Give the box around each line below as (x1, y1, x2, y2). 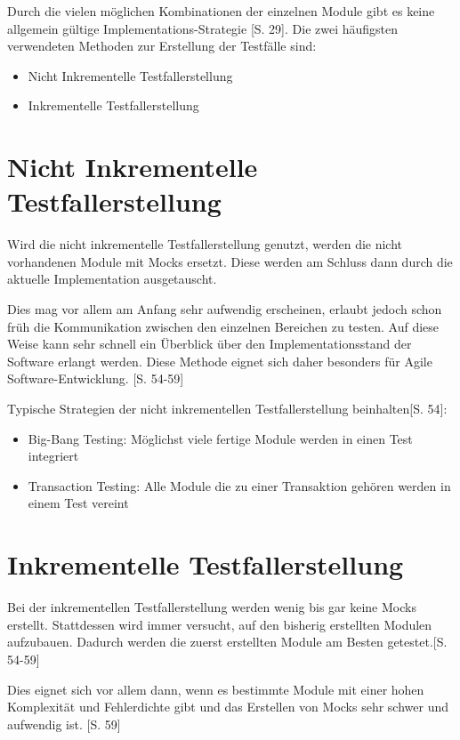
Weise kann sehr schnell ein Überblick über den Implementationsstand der (7, 334, 412, 353)
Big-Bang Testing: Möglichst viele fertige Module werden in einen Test (28, 429, 413, 447)
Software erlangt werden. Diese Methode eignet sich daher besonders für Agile (7, 351, 432, 370)
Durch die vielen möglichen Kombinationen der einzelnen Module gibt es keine (7, 2, 435, 20)
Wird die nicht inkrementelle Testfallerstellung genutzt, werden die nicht (7, 235, 403, 253)
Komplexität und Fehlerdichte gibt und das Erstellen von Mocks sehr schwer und (7, 697, 449, 716)
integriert (28, 446, 79, 465)
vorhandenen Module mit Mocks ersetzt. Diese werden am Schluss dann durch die (7, 252, 453, 270)
